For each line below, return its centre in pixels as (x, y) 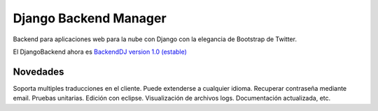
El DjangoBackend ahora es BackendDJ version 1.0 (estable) (100, 52)
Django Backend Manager (90, 18)
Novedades (38, 72)
